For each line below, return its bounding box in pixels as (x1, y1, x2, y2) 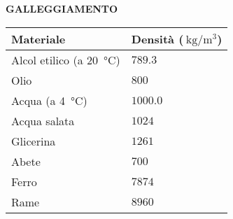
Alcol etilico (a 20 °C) (11, 51, 120, 68)
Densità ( (131, 30, 184, 47)
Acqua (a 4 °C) (11, 92, 87, 108)
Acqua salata (11, 112, 75, 129)
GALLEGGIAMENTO (6, 1, 118, 15)
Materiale (11, 30, 66, 47)
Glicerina (11, 132, 56, 149)
